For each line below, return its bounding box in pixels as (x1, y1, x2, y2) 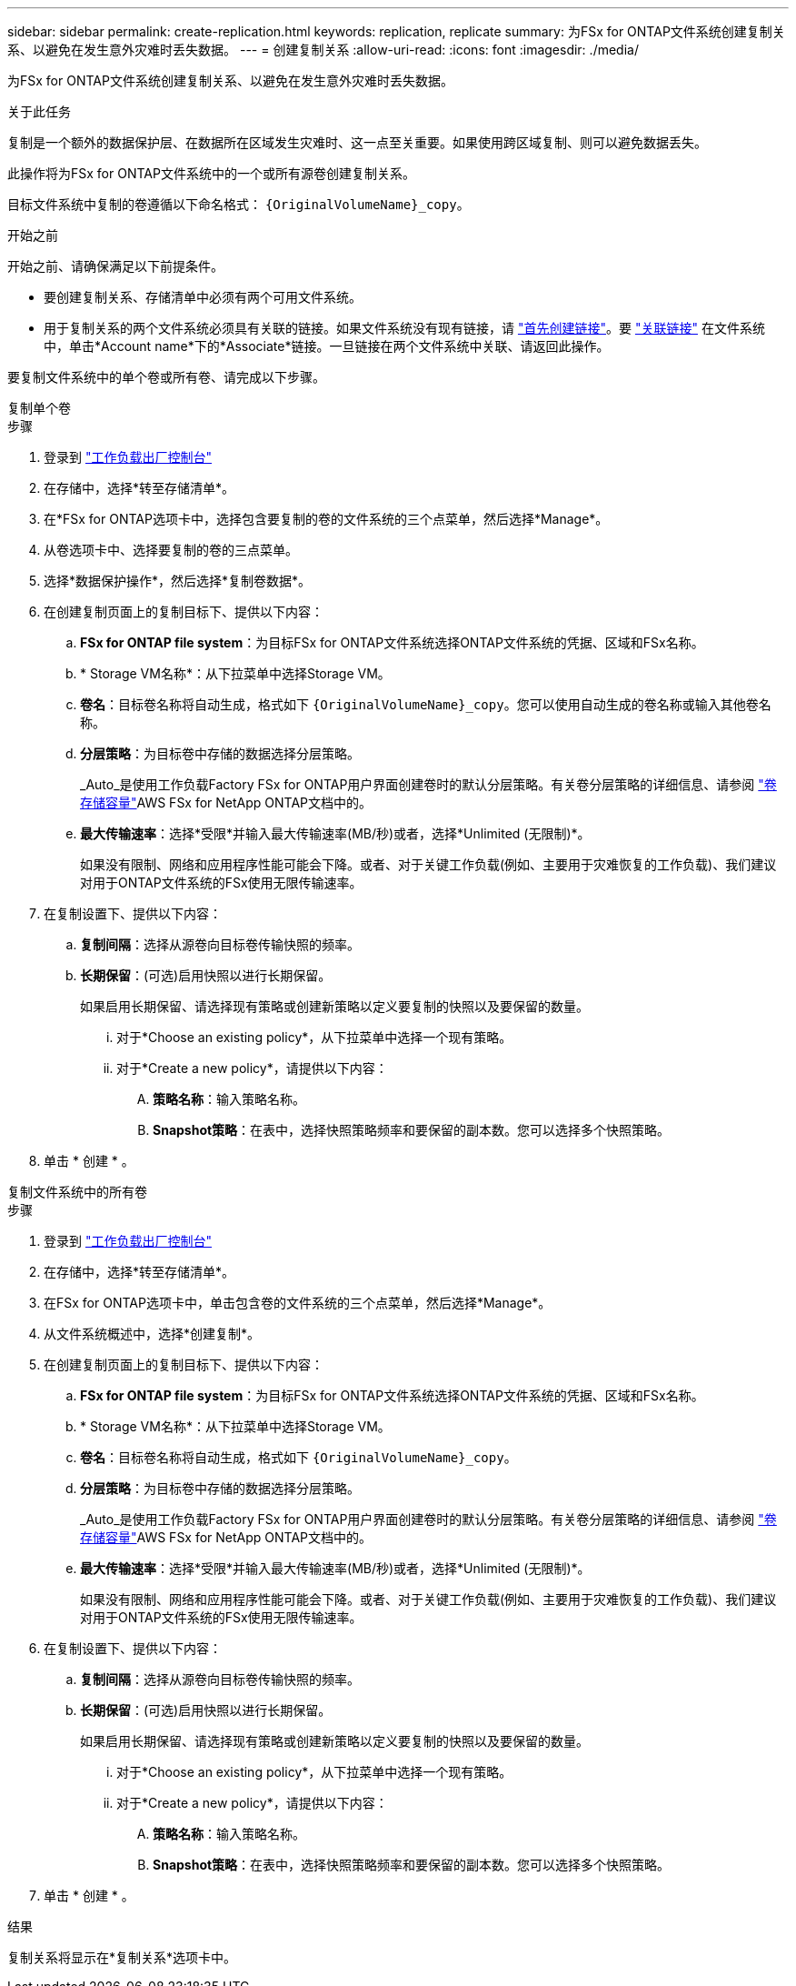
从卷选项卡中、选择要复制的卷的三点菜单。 (44, 542, 298, 557)
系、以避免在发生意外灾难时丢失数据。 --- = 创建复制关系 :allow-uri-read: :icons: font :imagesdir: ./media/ (7, 42, 639, 57)
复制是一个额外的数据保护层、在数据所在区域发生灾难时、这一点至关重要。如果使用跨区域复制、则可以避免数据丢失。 (7, 135, 707, 150)
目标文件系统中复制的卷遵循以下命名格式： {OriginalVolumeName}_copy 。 (7, 196, 470, 212)
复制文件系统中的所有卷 (7, 1184, 147, 1199)
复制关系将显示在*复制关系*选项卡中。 (7, 1950, 237, 1965)
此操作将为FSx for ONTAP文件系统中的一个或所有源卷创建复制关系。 (7, 165, 415, 181)
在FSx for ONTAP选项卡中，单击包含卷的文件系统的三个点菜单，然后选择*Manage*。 (44, 1295, 552, 1310)
